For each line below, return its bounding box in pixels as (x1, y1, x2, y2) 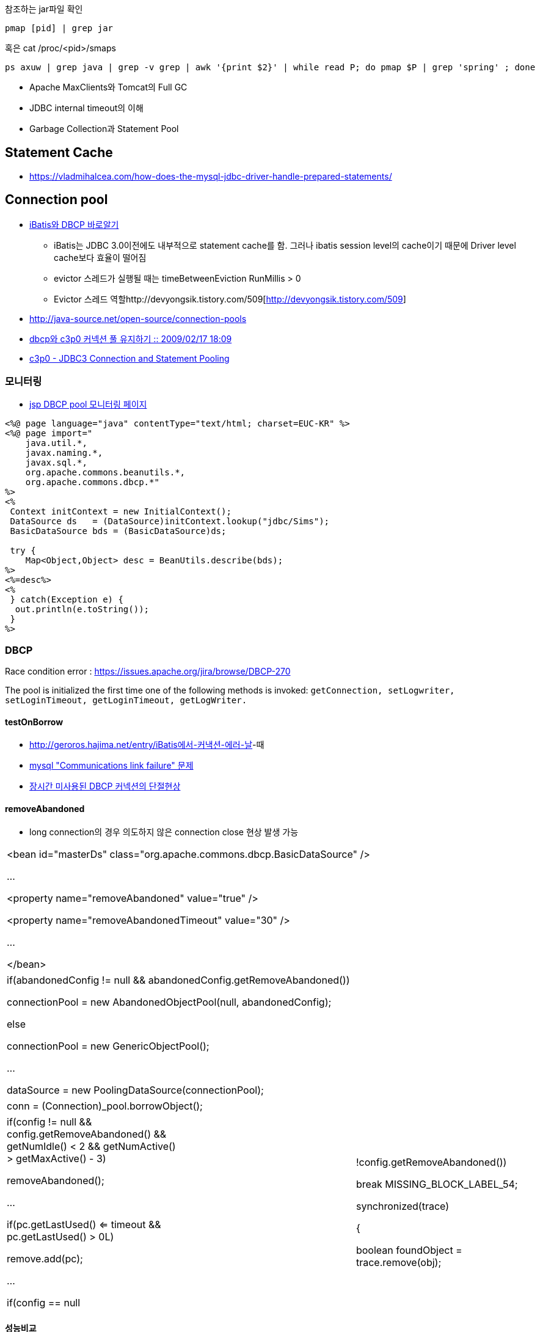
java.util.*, (25, 438, 87, 448)
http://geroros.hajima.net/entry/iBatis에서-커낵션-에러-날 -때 (29, 739, 265, 750)
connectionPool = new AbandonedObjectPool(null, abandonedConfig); (7, 995, 332, 1008)
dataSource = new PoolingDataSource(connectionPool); (7, 1083, 264, 1096)
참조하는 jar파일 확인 (5, 4, 83, 14)
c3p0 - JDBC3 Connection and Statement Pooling (29, 353, 230, 364)
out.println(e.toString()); (15, 604, 150, 615)
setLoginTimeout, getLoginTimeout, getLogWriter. (5, 695, 247, 706)
